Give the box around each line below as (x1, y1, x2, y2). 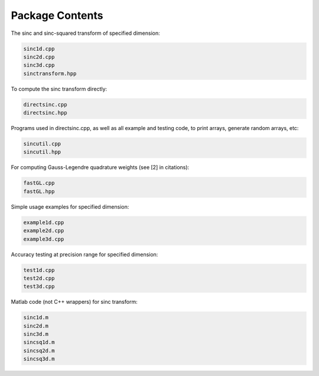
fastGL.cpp (23, 180, 55, 186)
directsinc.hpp (23, 109, 67, 116)
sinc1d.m (23, 314, 49, 321)
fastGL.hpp (23, 188, 55, 195)
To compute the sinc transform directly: (11, 85, 108, 92)
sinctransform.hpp (23, 70, 77, 77)
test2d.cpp (23, 275, 55, 281)
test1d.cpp (23, 267, 55, 273)
